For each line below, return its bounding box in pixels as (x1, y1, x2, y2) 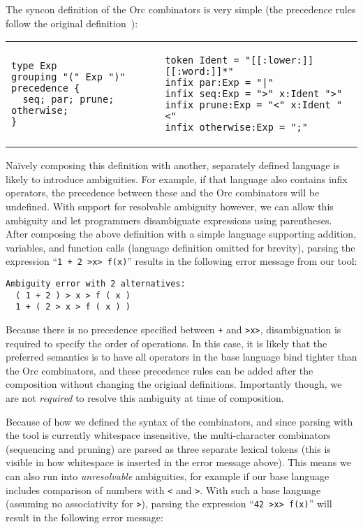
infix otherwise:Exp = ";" (165, 122, 308, 133)
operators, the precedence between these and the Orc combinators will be (6, 185, 320, 200)
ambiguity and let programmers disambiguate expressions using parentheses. (6, 212, 332, 227)
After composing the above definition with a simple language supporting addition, (6, 226, 357, 241)
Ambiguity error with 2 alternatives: (6, 279, 186, 289)
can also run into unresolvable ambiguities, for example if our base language (6, 468, 329, 483)
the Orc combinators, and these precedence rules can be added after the (6, 363, 313, 377)
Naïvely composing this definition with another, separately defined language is (6, 158, 340, 173)
